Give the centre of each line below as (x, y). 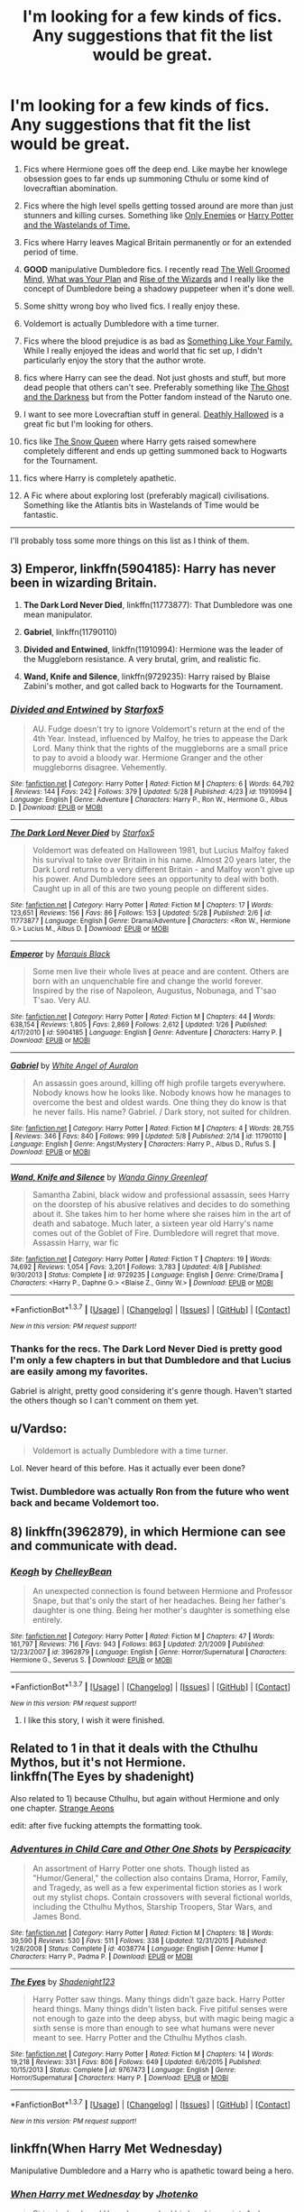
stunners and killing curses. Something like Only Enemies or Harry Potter (158, 215)
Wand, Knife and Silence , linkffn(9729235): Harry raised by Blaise (147, 676)
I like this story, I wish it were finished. (94, 1720)
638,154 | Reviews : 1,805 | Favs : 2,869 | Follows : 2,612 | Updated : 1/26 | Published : (139, 1025)
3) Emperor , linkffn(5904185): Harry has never (143, 569)
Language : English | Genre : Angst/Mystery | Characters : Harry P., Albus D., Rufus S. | (143, 1144)
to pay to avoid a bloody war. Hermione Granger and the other (148, 758)
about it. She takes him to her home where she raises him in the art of (161, 1214)
